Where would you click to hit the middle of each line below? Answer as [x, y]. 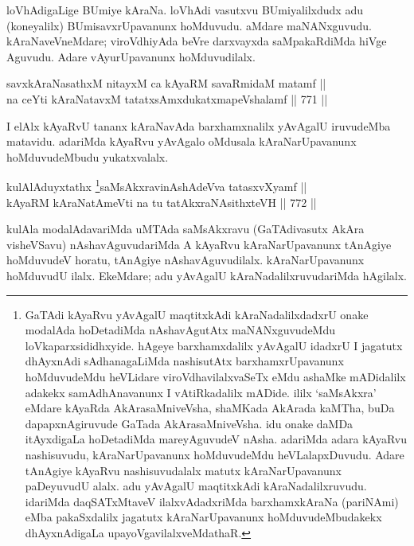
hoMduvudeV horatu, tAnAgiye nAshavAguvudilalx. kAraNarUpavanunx [186, 260]
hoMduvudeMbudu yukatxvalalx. [88, 156]
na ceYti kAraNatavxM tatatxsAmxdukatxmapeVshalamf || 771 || [167, 98]
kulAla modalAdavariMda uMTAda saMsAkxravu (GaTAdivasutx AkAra [186, 229]
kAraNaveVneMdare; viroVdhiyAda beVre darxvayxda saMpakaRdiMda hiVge [197, 41]
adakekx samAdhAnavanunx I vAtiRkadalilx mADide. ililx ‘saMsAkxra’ [201, 392]
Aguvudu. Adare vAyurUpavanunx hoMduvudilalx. [131, 56]
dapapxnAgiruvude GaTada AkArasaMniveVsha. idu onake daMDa [189, 423]
